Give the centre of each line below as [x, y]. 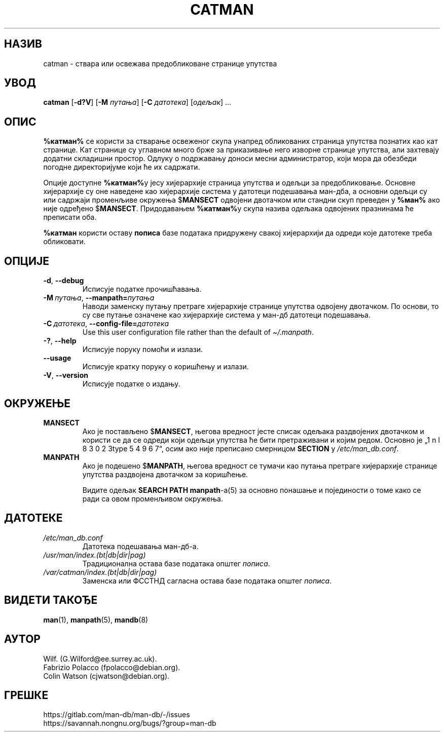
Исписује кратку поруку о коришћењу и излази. [165, 367]
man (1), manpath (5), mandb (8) [96, 619]
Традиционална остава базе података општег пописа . [176, 563]
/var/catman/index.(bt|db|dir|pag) [100, 572]
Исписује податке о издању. [131, 384]
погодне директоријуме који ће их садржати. [122, 167]
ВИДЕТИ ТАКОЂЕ [51, 600]
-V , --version [66, 375]
